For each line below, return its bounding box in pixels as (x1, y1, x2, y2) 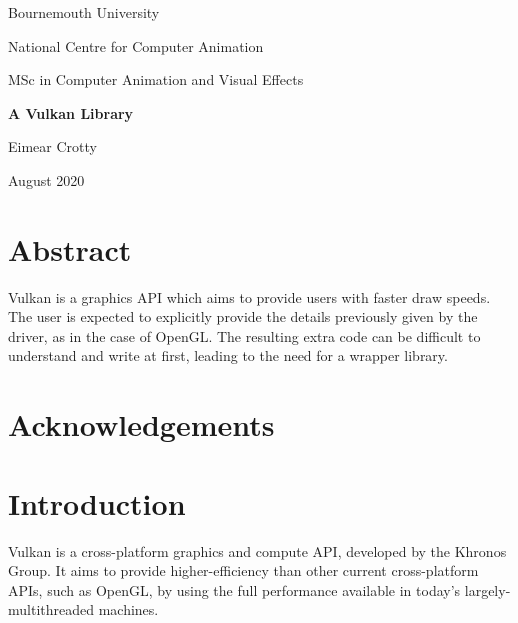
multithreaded (8, 599, 95, 620)
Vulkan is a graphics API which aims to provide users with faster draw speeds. (8, 286, 491, 307)
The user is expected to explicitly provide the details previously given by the (8, 306, 478, 327)
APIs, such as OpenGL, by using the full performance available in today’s (8, 579, 461, 600)
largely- (464, 579, 511, 600)
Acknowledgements (8, 404, 275, 445)
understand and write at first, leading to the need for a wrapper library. (8, 345, 448, 366)
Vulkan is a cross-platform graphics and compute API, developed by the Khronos (8, 540, 507, 561)
